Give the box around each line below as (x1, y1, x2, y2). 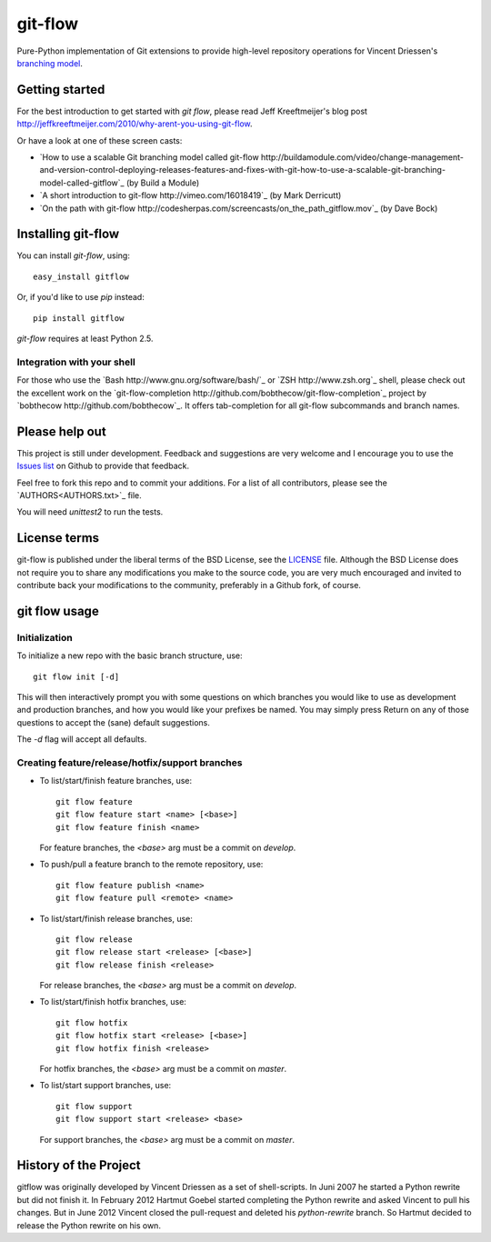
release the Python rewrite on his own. (16, 1219, 161, 1231)
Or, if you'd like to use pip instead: (16, 292, 145, 303)
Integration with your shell (16, 356, 135, 368)
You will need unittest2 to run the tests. (16, 506, 164, 517)
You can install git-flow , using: (16, 250, 131, 261)
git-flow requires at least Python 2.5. (16, 333, 154, 345)
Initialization (16, 631, 73, 644)
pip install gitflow (33, 313, 125, 323)
